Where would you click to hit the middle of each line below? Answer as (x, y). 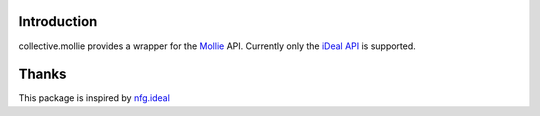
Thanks (42, 74)
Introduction (58, 21)
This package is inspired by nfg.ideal (94, 98)
